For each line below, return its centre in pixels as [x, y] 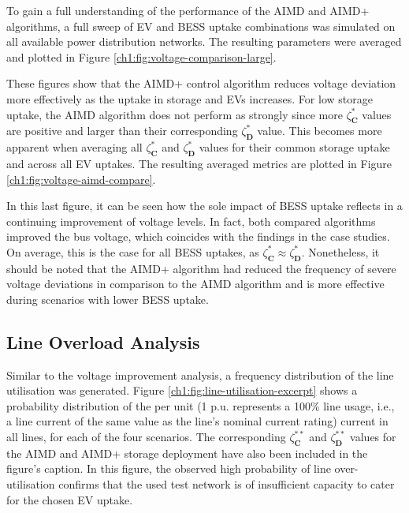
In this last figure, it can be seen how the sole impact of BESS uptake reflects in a [204, 206]
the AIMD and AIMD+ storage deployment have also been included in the [187, 453]
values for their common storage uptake [294, 147]
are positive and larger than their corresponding [122, 131]
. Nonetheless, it [340, 251]
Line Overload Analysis [103, 341]
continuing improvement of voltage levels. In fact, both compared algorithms [191, 221]
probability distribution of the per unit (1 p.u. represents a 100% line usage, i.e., [201, 405]
